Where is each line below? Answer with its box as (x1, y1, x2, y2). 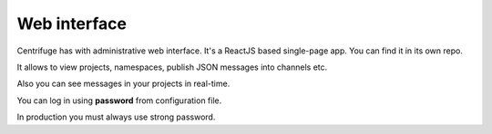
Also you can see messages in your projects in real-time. (16, 78, 231, 90)
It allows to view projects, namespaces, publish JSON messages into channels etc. (16, 62, 328, 72)
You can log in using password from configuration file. (16, 95, 222, 106)
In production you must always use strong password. (16, 111, 216, 122)
